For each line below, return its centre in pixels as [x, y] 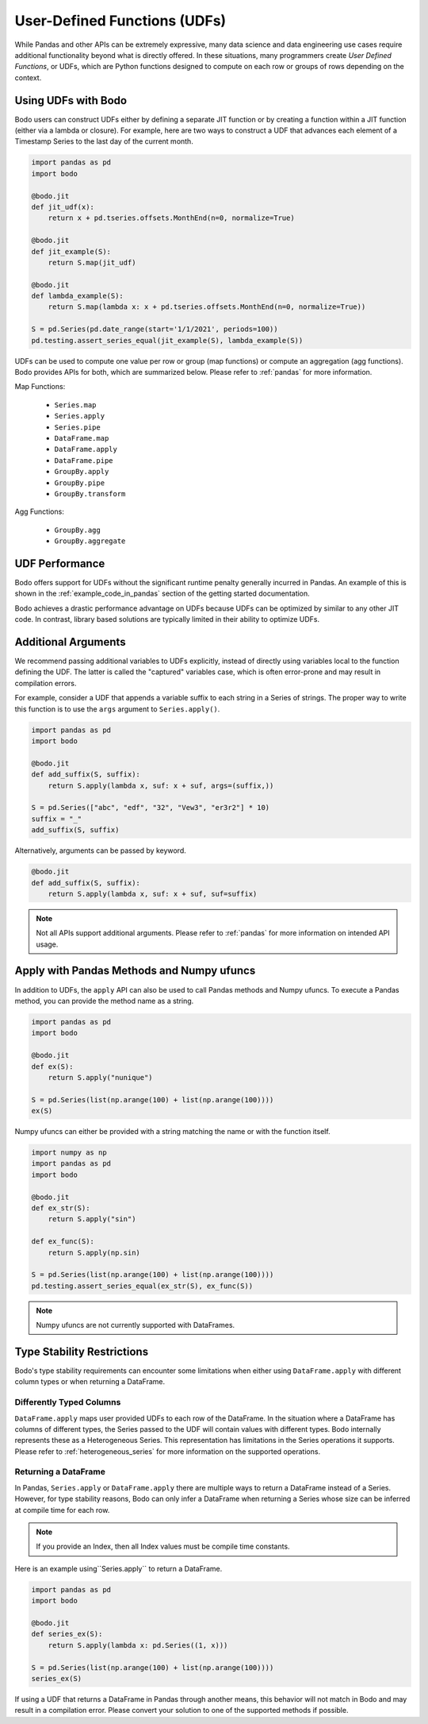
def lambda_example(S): [78, 296]
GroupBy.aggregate [90, 541]
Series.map [75, 405]
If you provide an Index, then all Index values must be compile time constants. [163, 1547]
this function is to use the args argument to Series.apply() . [117, 709]
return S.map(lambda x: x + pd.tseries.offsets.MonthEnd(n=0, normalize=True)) [207, 307]
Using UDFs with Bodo [71, 100]
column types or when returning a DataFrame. [90, 1382]
